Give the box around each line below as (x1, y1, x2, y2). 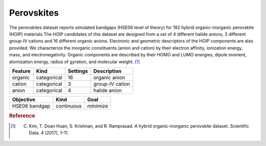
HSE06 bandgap (12, 102, 50, 109)
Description (93, 68, 122, 74)
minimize (87, 102, 108, 109)
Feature (12, 68, 31, 74)
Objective (12, 96, 35, 103)
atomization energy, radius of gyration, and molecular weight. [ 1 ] (9, 59, 140, 65)
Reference (9, 113, 35, 120)
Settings (67, 68, 88, 74)
